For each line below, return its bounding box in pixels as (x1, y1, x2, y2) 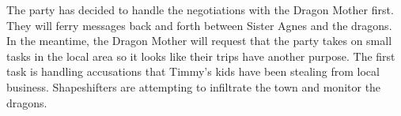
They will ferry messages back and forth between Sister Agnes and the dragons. (6, 17, 392, 33)
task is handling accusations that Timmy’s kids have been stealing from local (6, 63, 380, 80)
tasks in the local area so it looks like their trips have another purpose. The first (6, 47, 395, 64)
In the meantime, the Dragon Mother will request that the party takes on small (6, 32, 392, 49)
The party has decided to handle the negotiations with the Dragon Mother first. (6, 2, 394, 17)
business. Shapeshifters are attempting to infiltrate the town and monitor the (6, 78, 381, 95)
